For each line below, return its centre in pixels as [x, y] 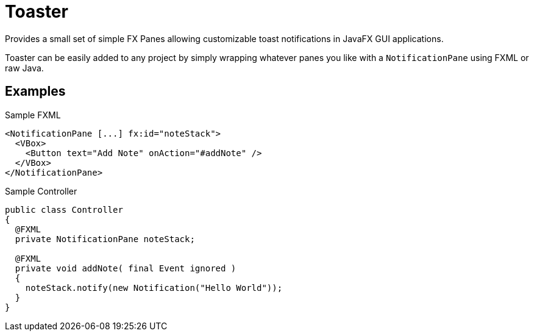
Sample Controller [41, 191]
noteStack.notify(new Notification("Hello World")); [154, 288]
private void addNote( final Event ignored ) [126, 268]
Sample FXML [33, 115]
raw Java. [24, 68]
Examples [35, 91]
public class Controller [64, 209]
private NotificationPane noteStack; [105, 239]
